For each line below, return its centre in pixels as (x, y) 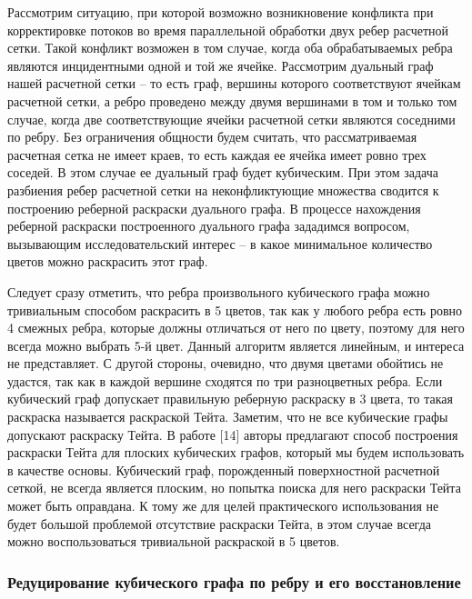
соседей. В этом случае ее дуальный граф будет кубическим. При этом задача (223, 172)
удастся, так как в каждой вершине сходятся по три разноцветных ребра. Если (225, 380)
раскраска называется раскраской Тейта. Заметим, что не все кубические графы (228, 417)
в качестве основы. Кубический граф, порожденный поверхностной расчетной (224, 469)
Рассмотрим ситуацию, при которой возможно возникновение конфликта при (221, 12)
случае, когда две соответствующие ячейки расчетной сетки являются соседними (231, 119)
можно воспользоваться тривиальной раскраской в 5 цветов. (174, 541)
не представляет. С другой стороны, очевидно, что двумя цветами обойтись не (226, 363)
